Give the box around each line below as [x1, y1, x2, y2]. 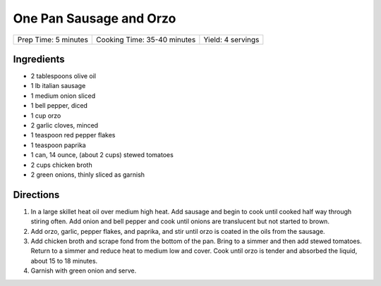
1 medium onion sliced [30, 92, 96, 100]
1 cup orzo [30, 111, 61, 120]
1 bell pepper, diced [30, 101, 88, 110]
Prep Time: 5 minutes [17, 35, 88, 44]
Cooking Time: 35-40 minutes [96, 35, 196, 44]
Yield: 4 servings [203, 35, 260, 44]
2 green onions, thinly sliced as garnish [30, 170, 145, 179]
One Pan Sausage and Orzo [13, 11, 176, 26]
